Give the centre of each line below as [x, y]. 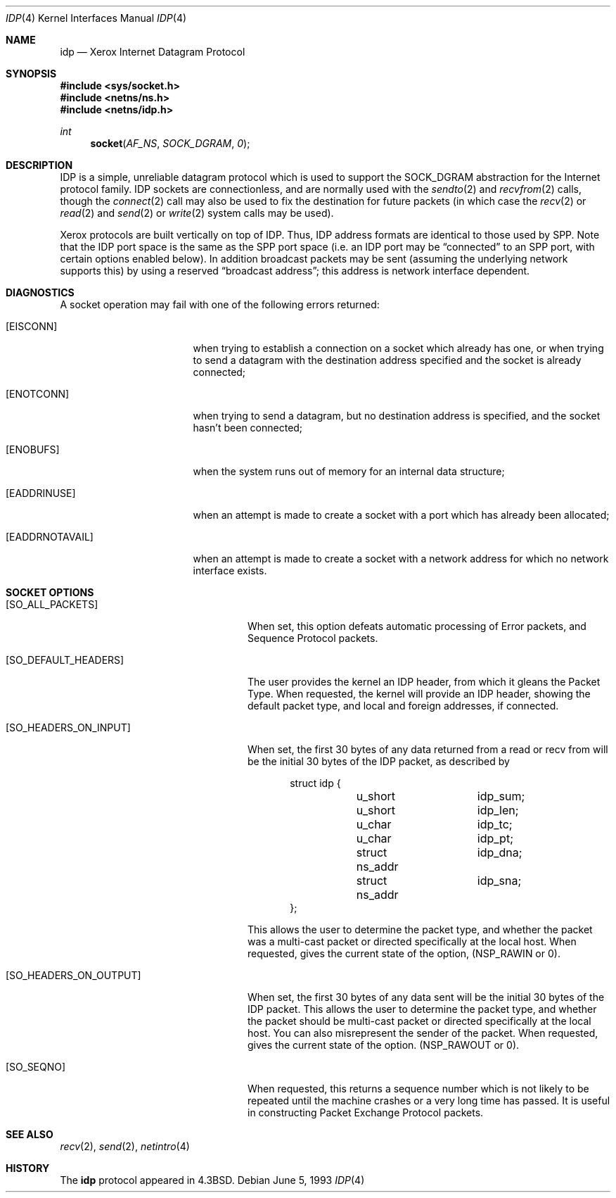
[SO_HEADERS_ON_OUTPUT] [73, 975]
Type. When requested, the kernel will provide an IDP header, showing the [419, 694]
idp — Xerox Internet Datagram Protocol [153, 52]
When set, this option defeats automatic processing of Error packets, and [417, 626]
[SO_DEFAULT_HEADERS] [65, 660]
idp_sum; [501, 796]
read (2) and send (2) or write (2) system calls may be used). [197, 213]
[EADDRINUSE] [41, 493]
